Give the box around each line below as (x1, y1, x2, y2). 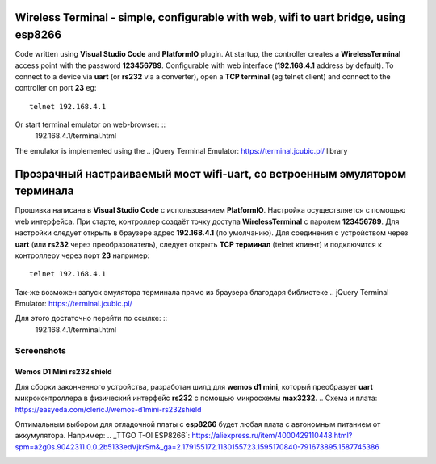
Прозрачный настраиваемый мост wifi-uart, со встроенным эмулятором (15, 167, 407, 181)
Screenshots (15, 344, 66, 356)
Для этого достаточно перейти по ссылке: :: (15, 314, 168, 323)
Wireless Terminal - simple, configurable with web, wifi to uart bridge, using (15, 11, 405, 24)
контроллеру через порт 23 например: (15, 251, 150, 260)
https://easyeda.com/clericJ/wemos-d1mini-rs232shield (15, 404, 202, 414)
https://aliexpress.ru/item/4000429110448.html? (191, 431, 353, 441)
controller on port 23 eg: (15, 83, 97, 93)
